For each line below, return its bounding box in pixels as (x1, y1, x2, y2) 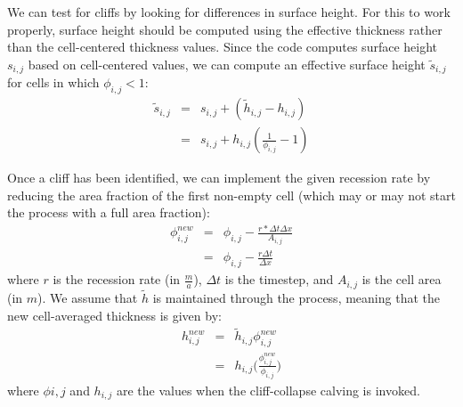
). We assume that (37, 288, 138, 306)
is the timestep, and (224, 270, 334, 289)
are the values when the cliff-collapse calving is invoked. (116, 380, 420, 399)
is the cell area (361, 270, 442, 289)
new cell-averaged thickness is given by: (7, 305, 222, 324)
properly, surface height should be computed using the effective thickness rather (7, 20, 443, 38)
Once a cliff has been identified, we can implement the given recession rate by (7, 168, 431, 187)
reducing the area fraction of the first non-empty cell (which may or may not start (7, 185, 456, 204)
